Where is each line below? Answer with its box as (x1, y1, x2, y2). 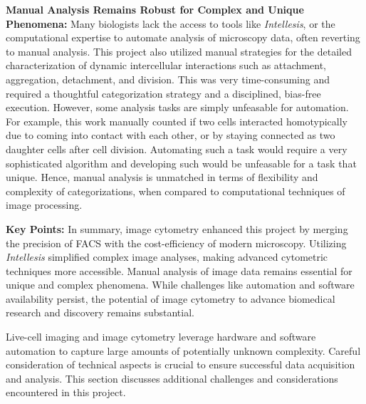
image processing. (6, 197, 83, 212)
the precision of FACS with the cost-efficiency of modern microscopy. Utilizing (6, 235, 347, 250)
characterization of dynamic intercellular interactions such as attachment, (6, 58, 326, 73)
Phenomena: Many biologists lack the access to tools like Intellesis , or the (6, 16, 335, 31)
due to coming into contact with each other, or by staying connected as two (6, 128, 335, 143)
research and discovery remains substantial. (6, 305, 194, 320)
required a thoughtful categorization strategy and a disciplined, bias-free (6, 86, 321, 100)
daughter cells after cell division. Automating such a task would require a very (6, 141, 347, 156)
